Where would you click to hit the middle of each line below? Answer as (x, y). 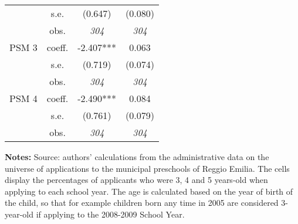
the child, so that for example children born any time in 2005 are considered (142, 203)
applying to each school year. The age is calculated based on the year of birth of (149, 191)
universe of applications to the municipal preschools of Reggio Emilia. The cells (147, 168)
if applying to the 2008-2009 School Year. (110, 214)
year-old (19, 214)
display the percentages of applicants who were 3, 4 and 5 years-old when (136, 180)
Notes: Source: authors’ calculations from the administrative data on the (137, 157)
